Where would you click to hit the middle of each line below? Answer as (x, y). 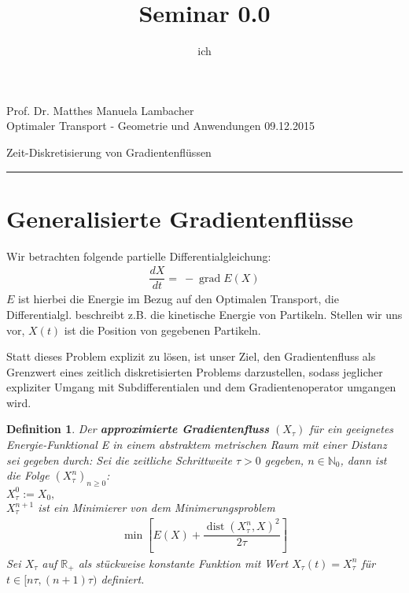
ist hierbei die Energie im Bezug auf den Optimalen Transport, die (179, 299)
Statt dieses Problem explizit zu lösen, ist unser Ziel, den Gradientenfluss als (191, 356)
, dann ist (363, 460)
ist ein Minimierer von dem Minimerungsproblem (157, 507)
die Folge (28, 475)
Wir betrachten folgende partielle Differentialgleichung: (139, 256)
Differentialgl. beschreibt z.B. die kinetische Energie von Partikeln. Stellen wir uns (204, 314)
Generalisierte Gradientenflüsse (180, 218)
